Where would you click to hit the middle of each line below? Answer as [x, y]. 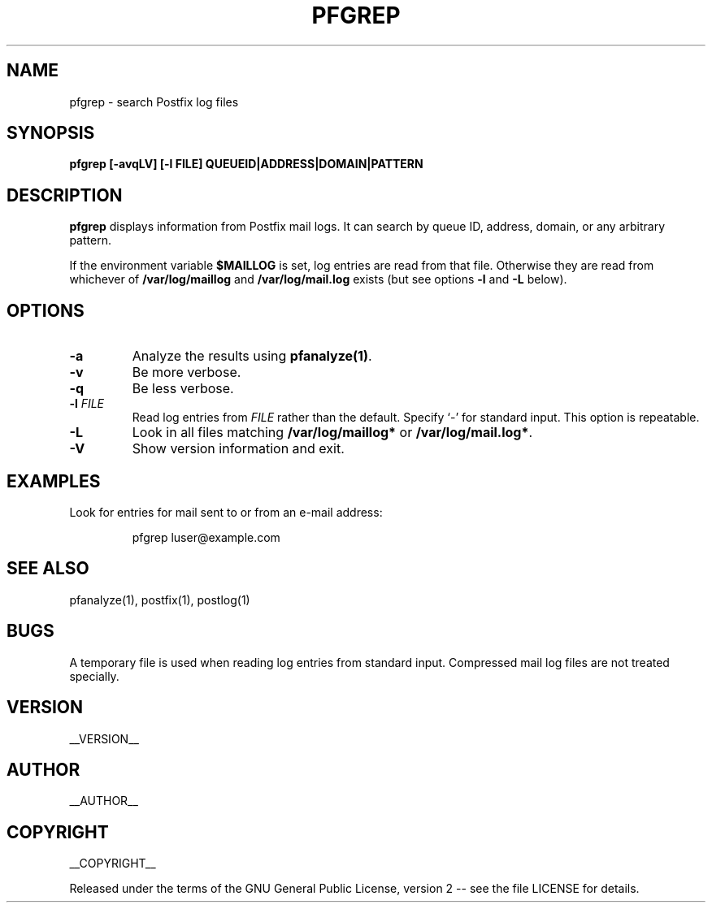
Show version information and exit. [238, 449]
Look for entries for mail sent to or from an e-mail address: [226, 512]
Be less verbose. [183, 389]
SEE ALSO [48, 569]
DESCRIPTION [65, 195]
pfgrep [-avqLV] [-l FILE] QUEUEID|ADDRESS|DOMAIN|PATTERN [246, 164]
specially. [94, 676]
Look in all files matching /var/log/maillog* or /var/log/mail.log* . [332, 433]
